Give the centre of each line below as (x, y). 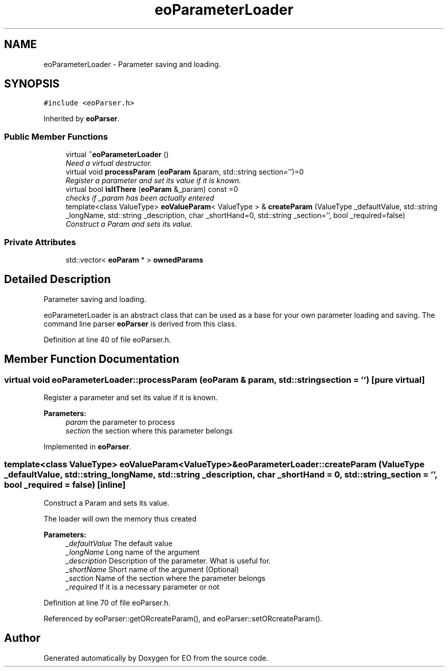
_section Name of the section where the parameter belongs (165, 578)
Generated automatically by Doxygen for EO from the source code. (156, 658)
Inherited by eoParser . (82, 119)
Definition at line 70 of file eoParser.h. (107, 602)
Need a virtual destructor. (109, 163)
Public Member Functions (56, 136)
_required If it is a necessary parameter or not (142, 587)
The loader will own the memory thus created (120, 518)
